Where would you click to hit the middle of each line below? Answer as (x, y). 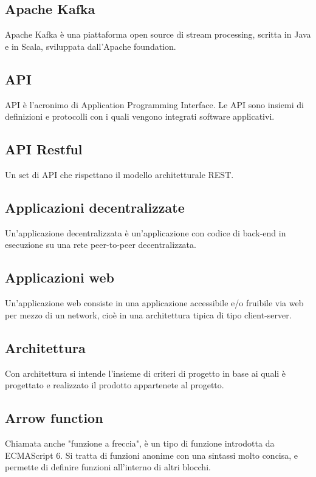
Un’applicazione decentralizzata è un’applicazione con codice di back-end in (146, 232)
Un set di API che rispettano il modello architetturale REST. (119, 174)
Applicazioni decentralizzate (95, 207)
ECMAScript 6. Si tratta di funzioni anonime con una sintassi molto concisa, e (152, 455)
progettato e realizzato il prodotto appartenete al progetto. (115, 385)
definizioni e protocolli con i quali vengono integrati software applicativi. (140, 116)
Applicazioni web (60, 277)
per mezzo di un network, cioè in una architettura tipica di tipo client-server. (148, 314)
